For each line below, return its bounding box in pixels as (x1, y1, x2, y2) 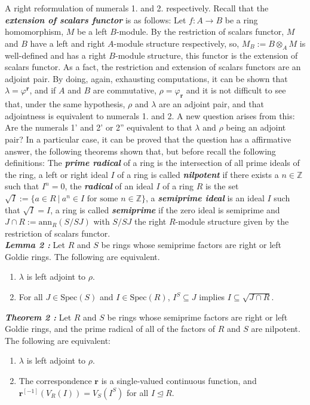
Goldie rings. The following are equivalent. (5, 250, 160, 262)
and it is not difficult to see (186, 84, 286, 96)
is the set (205, 180, 239, 192)
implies (199, 291, 225, 303)
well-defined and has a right (5, 49, 106, 61)
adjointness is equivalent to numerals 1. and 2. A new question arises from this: (5, 109, 295, 122)
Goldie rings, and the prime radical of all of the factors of (5, 322, 215, 335)
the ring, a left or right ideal (5, 168, 108, 180)
